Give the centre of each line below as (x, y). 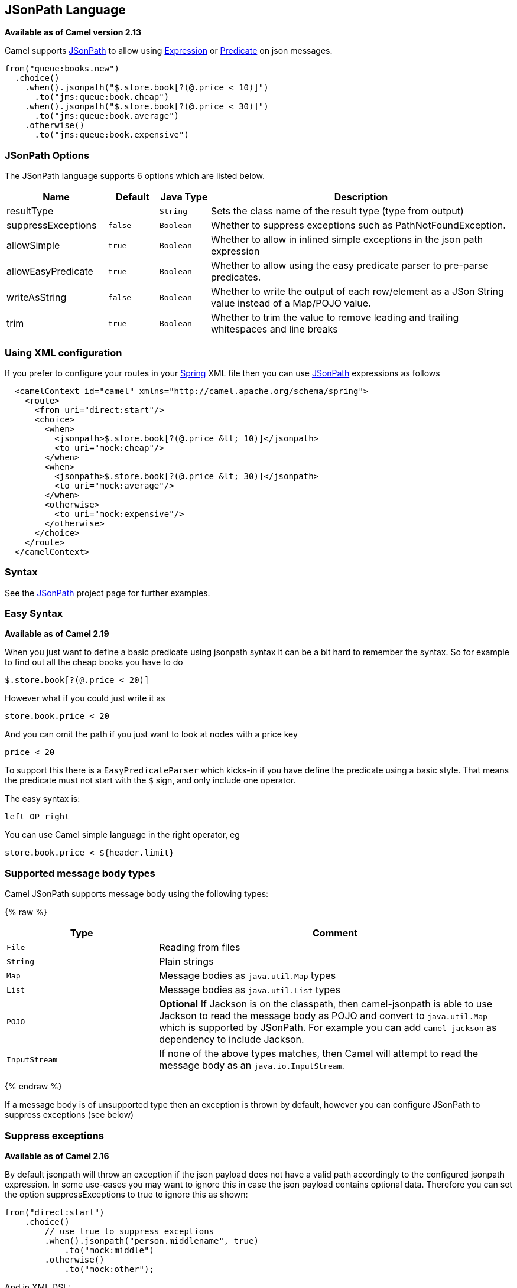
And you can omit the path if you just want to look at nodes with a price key (151, 734)
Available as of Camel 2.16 (57, 1156)
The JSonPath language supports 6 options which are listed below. (135, 176)
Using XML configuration (64, 352)
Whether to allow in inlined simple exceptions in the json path (347, 240)
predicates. (236, 277)
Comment (335, 933)
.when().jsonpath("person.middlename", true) (152, 1240)
